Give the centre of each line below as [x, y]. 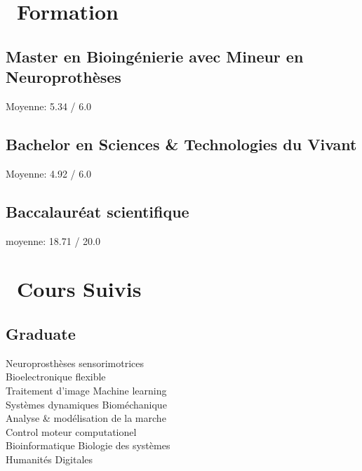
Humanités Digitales [49, 459]
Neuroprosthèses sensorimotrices [75, 363]
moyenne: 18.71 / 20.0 [53, 240]
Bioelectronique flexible [56, 377]
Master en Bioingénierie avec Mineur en [155, 56]
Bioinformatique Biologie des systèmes [88, 445]
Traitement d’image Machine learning [86, 390]
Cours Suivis [79, 289]
